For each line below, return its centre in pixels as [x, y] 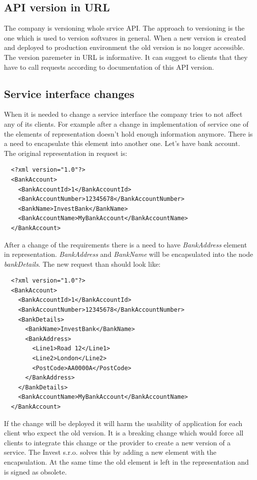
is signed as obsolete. [36, 471]
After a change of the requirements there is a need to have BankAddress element [126, 244]
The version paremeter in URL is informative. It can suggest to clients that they [126, 57]
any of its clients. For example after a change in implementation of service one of [126, 123]
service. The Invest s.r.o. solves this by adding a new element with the [110, 452]
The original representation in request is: [66, 153]
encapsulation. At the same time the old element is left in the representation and [127, 461]
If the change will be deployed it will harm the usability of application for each [123, 423]
